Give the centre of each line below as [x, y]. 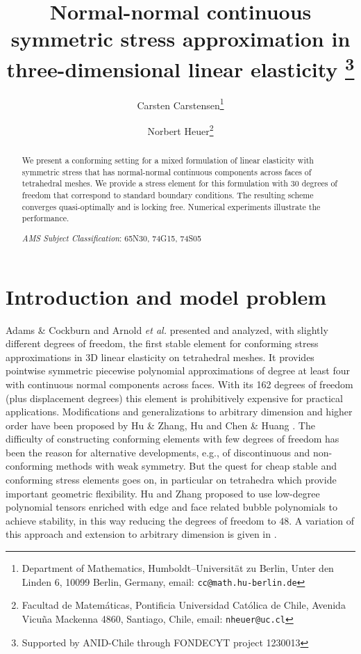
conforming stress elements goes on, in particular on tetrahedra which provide [171, 480]
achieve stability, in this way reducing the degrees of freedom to [141, 520]
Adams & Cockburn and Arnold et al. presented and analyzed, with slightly [167, 329]
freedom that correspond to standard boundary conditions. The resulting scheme [168, 195]
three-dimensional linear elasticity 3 [180, 67]
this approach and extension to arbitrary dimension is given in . [141, 534]
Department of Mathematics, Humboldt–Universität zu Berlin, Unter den [178, 568]
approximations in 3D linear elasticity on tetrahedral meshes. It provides [160, 357]
